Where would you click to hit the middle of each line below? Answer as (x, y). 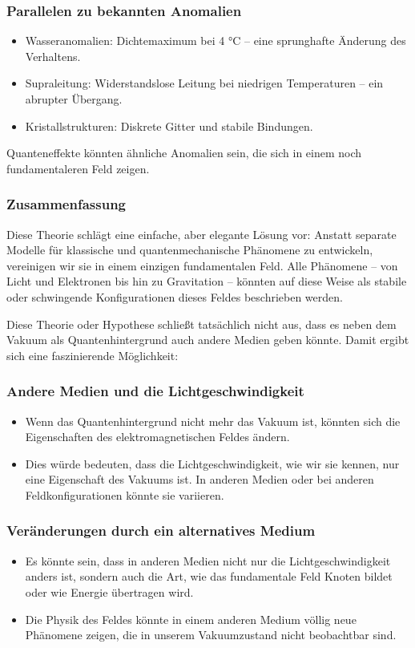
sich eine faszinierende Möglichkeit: (93, 355)
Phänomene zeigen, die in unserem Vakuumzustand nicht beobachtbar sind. (211, 635)
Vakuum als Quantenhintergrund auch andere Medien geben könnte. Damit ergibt (208, 340)
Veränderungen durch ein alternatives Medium (161, 531)
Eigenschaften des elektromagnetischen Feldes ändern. (157, 437)
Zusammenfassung (66, 204)
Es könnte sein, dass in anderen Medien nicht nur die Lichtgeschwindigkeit (208, 560)
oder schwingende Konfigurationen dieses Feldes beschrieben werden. (175, 296)
